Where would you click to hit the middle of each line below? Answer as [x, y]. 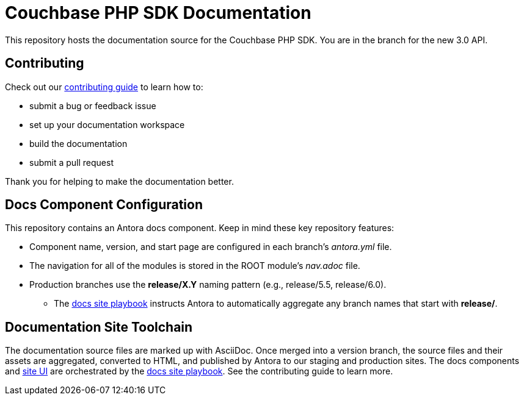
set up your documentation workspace [107, 124]
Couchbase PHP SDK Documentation [158, 13]
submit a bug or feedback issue [93, 105]
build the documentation [78, 143]
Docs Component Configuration [104, 205]
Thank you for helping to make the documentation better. [119, 181]
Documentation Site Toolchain [99, 327]
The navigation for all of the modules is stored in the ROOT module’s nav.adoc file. [195, 266]
